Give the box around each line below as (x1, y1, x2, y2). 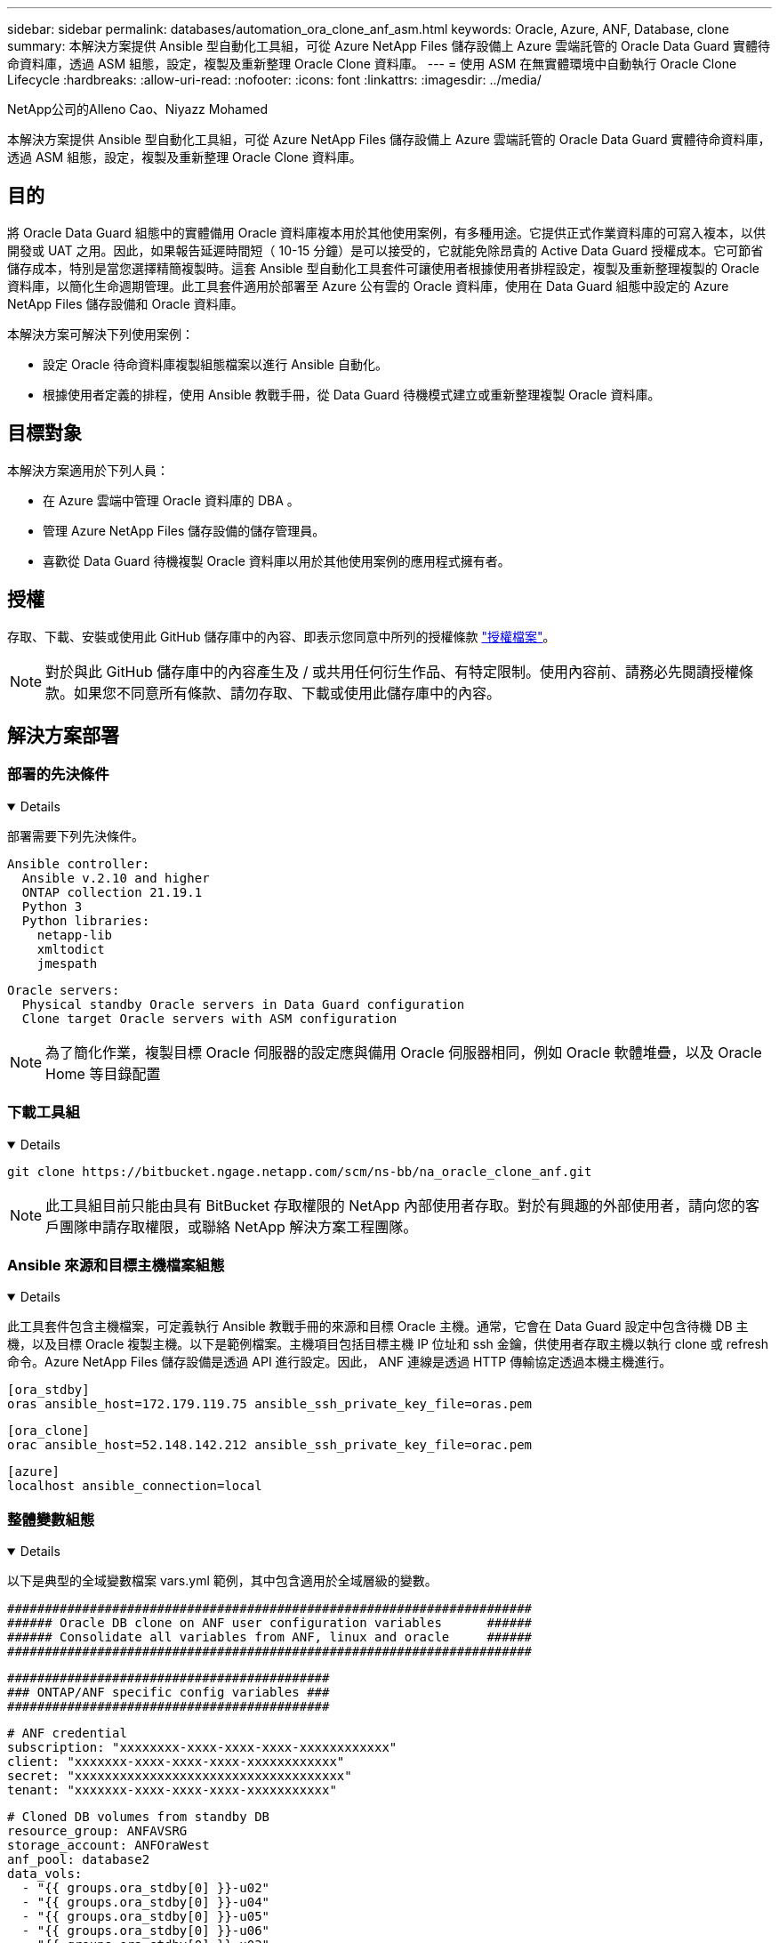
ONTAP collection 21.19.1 (21, 884, 203, 899)
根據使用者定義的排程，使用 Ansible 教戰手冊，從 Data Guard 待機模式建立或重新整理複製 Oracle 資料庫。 (43, 386, 661, 402)
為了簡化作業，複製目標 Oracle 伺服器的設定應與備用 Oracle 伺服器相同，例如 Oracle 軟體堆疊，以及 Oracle (45, 1043, 762, 1061)
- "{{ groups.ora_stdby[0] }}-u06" (21, 1923, 270, 1938)
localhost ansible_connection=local (7, 1479, 262, 1494)
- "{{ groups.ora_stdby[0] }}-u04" (21, 1895, 270, 1909)
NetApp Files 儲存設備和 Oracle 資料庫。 (7, 295, 244, 311)
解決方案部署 (7, 723, 119, 746)
